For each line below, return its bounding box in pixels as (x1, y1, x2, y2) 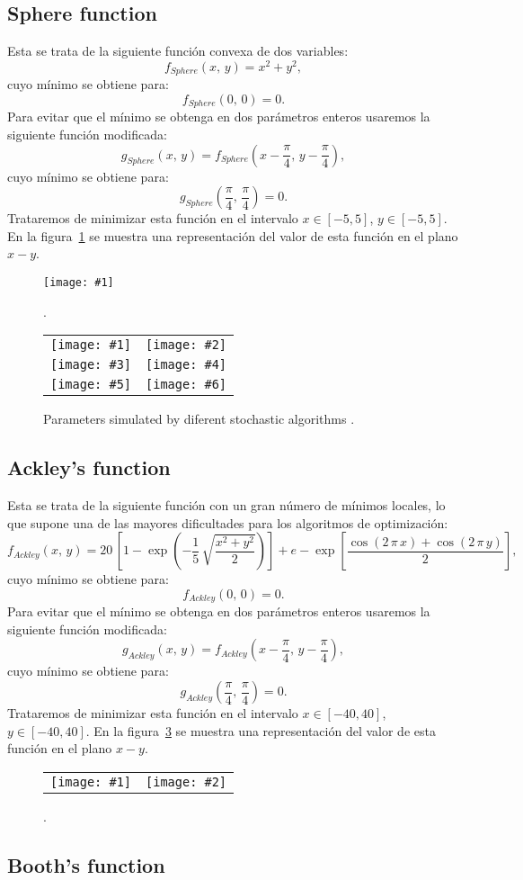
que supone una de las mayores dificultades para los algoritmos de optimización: (7, 513, 448, 532)
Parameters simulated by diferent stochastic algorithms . (43, 409, 355, 428)
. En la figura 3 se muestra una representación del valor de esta (85, 721, 436, 740)
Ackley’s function (7, 453, 171, 481)
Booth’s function (7, 850, 165, 878)
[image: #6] (146, 377, 227, 392)
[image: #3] (50, 357, 132, 373)
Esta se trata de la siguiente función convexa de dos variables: (7, 41, 349, 60)
